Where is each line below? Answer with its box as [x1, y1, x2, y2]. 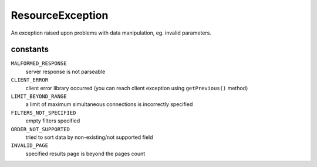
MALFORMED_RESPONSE [11, 60, 67, 67]
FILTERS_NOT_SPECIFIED [11, 109, 76, 116]
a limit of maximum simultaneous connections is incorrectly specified [25, 101, 193, 108]
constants [11, 45, 49, 54]
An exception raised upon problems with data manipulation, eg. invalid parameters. [11, 29, 211, 36]
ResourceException [11, 9, 109, 22]
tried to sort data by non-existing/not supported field [25, 134, 153, 141]
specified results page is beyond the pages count [25, 150, 146, 157]
